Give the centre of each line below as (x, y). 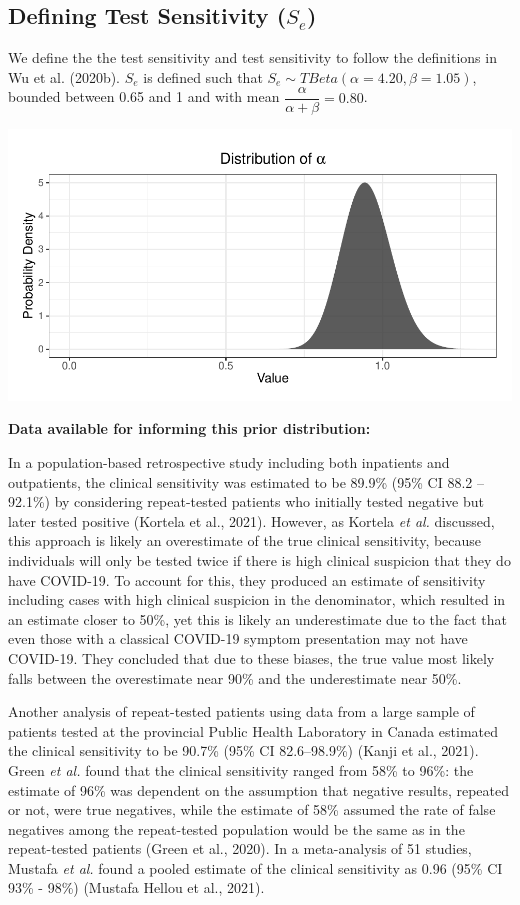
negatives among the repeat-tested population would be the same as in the (236, 828)
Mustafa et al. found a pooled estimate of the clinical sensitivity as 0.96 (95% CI (255, 867)
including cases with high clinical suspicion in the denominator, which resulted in (257, 599)
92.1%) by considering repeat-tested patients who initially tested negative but (246, 501)
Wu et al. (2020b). (64, 76)
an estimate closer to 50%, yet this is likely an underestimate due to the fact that (257, 618)
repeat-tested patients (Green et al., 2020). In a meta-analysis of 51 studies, (240, 848)
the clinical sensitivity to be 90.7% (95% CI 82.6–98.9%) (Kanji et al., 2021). (243, 750)
